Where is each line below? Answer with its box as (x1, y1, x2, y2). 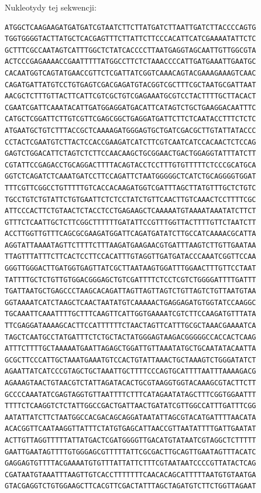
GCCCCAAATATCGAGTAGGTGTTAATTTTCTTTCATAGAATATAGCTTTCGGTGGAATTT (5, 390, 256, 399)
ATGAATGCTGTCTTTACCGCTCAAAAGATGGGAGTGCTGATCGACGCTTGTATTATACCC (5, 126, 256, 135)
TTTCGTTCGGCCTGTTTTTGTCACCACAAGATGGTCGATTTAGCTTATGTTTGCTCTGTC (5, 183, 256, 192)
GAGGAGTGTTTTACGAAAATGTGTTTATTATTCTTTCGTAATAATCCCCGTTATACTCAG (5, 459, 256, 468)
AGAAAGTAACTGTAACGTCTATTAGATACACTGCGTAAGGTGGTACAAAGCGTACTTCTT (5, 379, 256, 387)
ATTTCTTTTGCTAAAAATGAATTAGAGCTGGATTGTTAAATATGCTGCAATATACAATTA (5, 344, 256, 353)
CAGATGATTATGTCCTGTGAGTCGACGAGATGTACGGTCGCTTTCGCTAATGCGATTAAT (5, 80, 256, 89)
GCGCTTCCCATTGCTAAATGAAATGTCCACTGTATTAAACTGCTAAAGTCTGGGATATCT (5, 355, 256, 364)
